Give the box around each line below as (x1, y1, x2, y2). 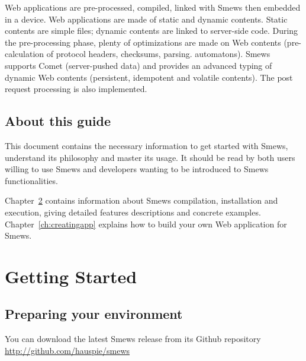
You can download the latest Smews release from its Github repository (5, 332, 261, 345)
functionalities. (5, 174, 58, 186)
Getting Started (5, 264, 137, 288)
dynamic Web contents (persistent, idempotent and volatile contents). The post (5, 71, 293, 83)
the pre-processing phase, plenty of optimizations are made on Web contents (5, 36, 281, 48)
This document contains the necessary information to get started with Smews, (5, 139, 288, 151)
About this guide (5, 112, 111, 130)
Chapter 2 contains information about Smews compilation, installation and (5, 194, 278, 207)
